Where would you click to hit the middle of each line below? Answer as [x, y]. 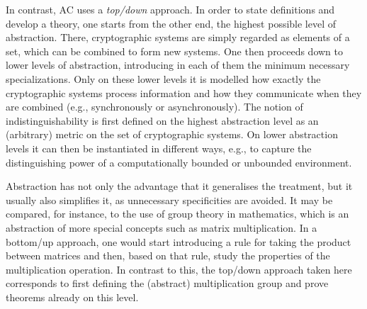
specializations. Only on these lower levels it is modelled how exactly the [163, 78]
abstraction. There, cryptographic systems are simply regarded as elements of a [178, 37]
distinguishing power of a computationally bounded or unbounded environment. [179, 162]
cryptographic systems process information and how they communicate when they [184, 92]
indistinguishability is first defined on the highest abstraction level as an [162, 120]
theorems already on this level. [72, 297]
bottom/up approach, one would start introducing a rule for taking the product [179, 241]
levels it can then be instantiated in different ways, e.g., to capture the [159, 148]
